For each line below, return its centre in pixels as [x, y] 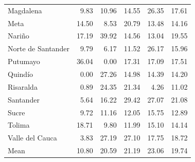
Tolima [19, 125]
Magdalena [25, 10]
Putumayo [24, 61]
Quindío [21, 74]
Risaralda [23, 86]
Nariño [19, 36]
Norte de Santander [39, 48]
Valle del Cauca [32, 138]
